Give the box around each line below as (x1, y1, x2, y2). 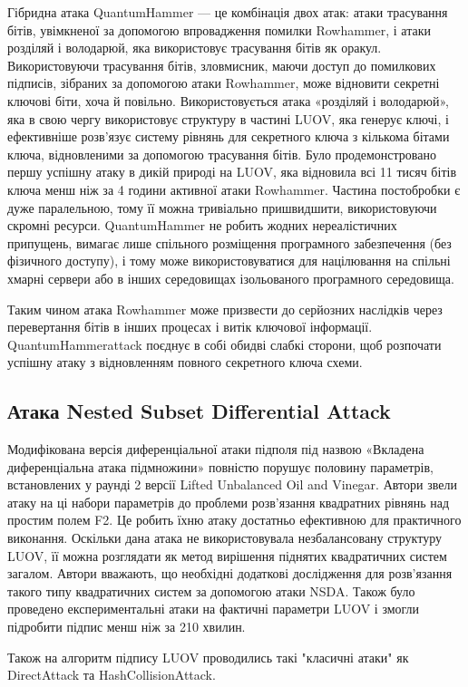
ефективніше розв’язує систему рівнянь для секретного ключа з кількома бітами (7, 127, 450, 146)
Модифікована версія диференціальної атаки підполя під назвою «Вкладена (7, 440, 424, 459)
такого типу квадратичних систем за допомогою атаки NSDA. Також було (7, 581, 415, 600)
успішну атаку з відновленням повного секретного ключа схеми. (7, 353, 363, 372)
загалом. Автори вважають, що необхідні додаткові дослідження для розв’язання (7, 564, 453, 583)
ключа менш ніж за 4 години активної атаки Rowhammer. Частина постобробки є (7, 179, 461, 198)
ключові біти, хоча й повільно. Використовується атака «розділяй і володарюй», (7, 91, 449, 110)
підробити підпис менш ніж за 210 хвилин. (7, 617, 246, 636)
